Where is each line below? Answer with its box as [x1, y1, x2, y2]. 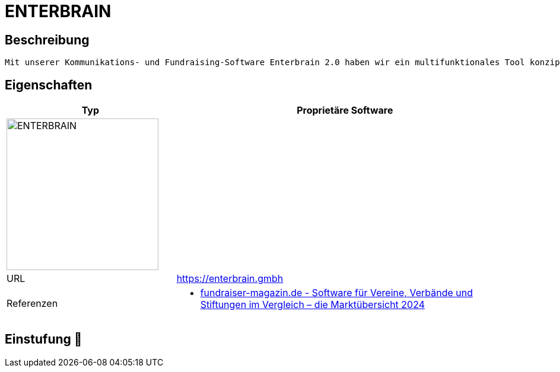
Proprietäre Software [297, 104, 393, 117]
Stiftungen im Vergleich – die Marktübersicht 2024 [200, 299, 425, 311]
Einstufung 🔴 [5, 332, 82, 347]
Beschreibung [5, 32, 90, 47]
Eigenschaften [5, 77, 93, 92]
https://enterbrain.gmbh [176, 272, 284, 285]
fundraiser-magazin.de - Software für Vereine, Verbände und [200, 287, 473, 299]
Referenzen [7, 297, 58, 310]
